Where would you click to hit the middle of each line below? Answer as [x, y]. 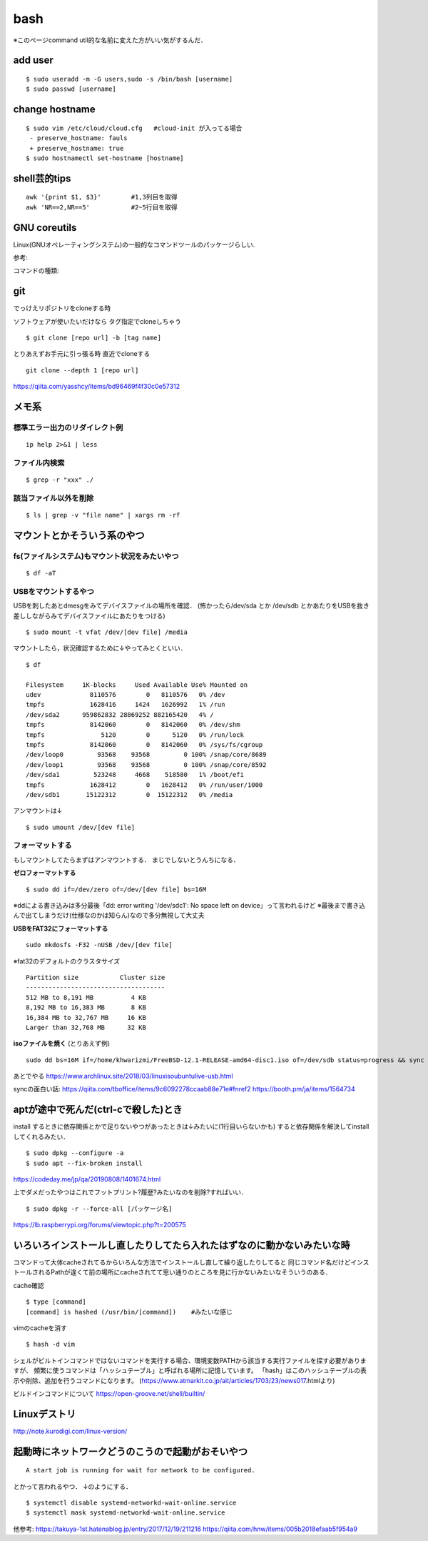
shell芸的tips [42, 178]
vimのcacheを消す [40, 1328]
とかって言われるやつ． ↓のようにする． [72, 1486]
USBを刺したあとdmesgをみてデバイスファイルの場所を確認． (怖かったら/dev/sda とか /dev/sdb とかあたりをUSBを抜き [192, 606]
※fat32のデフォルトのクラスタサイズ [67, 961]
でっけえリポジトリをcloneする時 [62, 308]
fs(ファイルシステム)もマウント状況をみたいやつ [96, 556]
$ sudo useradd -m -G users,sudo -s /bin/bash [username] [129, 79]
